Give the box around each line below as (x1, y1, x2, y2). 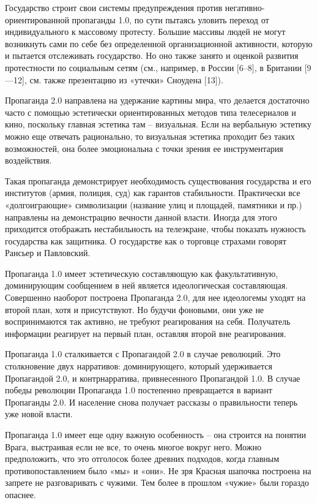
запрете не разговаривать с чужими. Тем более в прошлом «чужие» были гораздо (5, 476, 309, 489)
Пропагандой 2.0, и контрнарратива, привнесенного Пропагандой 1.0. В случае (5, 371, 300, 384)
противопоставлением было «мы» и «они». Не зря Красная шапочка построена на (5, 464, 311, 477)
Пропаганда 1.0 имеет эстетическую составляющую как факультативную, (5, 267, 278, 279)
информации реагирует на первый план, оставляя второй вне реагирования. (5, 327, 286, 339)
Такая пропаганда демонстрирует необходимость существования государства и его (5, 174, 311, 187)
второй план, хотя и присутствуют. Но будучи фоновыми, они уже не (5, 303, 264, 316)
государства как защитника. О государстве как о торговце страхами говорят (5, 234, 286, 247)
